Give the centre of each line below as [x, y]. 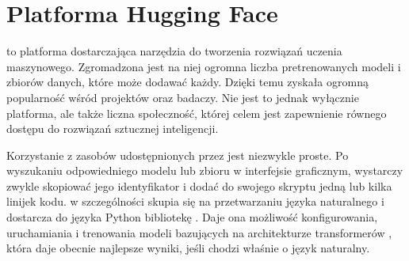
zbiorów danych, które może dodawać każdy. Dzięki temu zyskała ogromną [187, 82]
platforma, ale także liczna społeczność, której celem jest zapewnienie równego [197, 113]
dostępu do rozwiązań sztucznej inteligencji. [113, 129]
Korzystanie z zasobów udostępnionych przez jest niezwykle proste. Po [178, 155]
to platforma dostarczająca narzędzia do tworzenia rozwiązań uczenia [174, 51]
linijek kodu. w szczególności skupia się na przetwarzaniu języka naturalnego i [195, 201]
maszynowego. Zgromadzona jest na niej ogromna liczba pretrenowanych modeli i [204, 66]
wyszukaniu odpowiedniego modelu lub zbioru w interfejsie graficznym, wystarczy [205, 170]
